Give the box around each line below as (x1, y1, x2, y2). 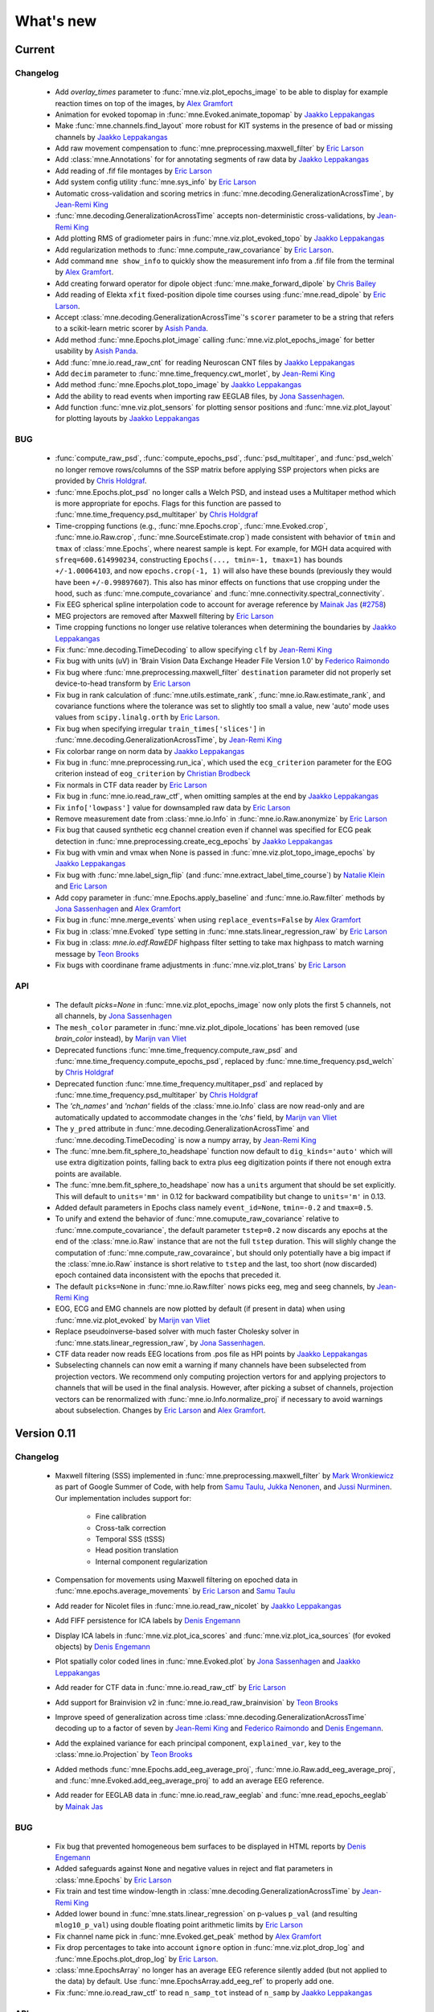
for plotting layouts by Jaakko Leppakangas (55, 414, 200, 423)
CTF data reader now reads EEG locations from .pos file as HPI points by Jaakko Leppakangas (55, 1349, 368, 1359)
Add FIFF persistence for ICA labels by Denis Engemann (55, 1616, 241, 1626)
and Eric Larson (55, 881, 108, 891)
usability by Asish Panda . (55, 346, 138, 356)
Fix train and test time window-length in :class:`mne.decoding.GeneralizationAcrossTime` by (55, 1886, 361, 1896)
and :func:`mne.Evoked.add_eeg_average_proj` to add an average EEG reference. (55, 1775, 325, 1785)
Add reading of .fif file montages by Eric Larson (55, 166, 212, 175)
